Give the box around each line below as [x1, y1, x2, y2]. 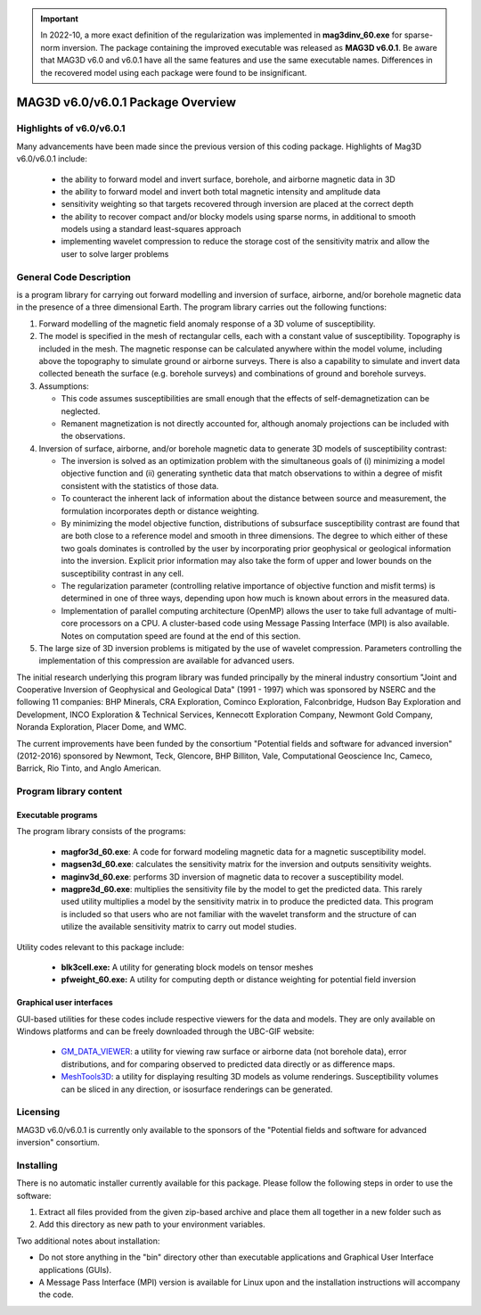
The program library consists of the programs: [16, 826, 186, 837]
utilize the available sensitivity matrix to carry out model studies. [61, 922, 298, 932]
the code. [38, 1289, 75, 1300]
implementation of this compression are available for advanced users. [38, 656, 295, 666]
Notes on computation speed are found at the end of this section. [61, 630, 301, 641]
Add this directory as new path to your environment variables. [38, 1219, 266, 1230]
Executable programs [16, 810, 98, 820]
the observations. [61, 431, 126, 442]
